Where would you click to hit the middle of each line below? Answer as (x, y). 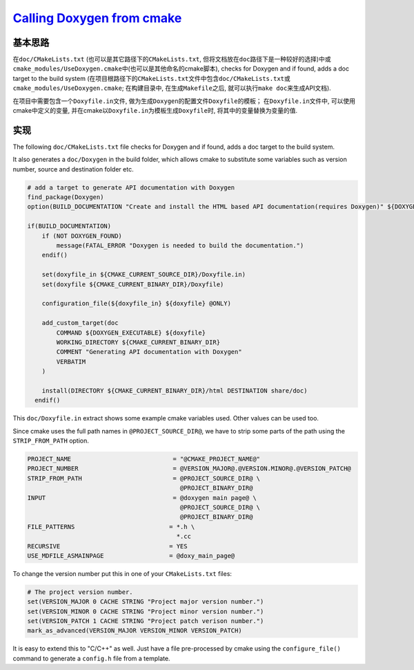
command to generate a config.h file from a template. (91, 658)
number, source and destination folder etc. (73, 169)
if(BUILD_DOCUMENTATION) (69, 226)
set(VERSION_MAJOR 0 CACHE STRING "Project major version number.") (146, 602)
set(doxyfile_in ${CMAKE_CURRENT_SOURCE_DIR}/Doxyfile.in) (144, 274)
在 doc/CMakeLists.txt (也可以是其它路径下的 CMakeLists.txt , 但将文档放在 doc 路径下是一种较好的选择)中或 (172, 59)
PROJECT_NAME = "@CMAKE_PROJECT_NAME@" (144, 459)
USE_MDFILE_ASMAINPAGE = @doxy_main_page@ (131, 556)
